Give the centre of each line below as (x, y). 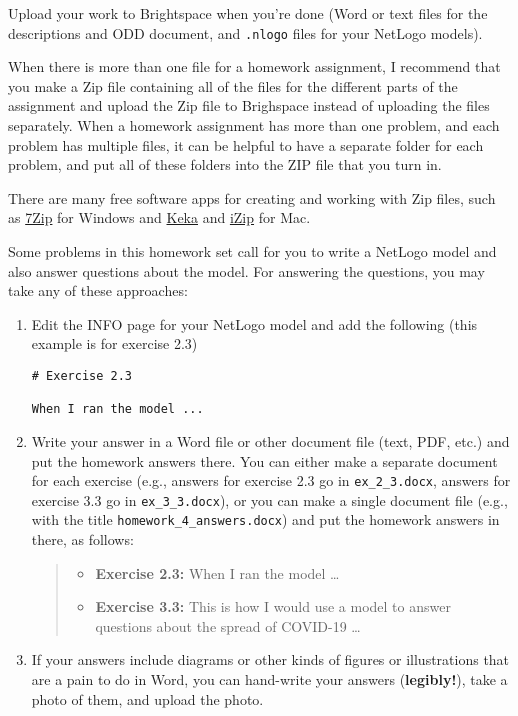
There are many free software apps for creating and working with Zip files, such (252, 197)
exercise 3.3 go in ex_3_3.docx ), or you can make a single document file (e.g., (269, 499)
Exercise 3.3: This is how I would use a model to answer (273, 606)
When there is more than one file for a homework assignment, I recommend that (254, 66)
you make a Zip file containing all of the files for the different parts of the (233, 85)
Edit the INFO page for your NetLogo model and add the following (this (254, 323)
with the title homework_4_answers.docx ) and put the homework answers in (265, 519)
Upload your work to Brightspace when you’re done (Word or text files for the (248, 13)
